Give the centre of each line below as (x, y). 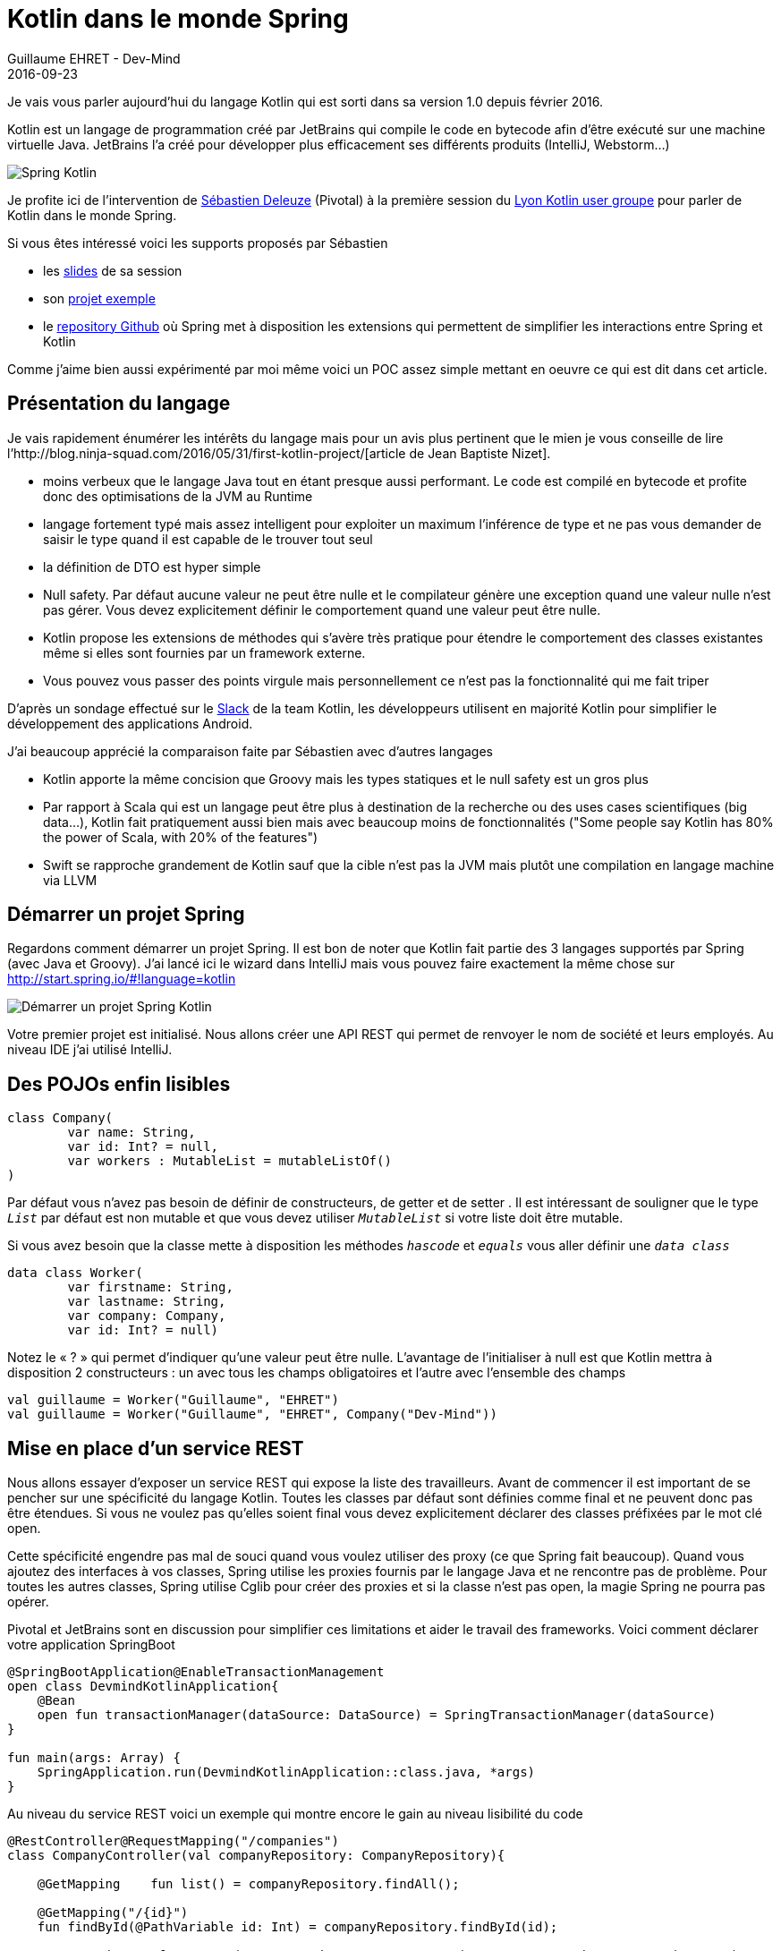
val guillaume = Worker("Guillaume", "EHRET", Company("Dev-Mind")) (252, 1414)
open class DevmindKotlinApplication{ (143, 1687)
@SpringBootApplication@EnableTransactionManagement (196, 1672)
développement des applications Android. (130, 723)
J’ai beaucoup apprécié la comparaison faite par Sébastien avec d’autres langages (250, 751)
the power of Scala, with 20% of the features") (181, 837)
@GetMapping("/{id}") (113, 1913)
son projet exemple (99, 298)
